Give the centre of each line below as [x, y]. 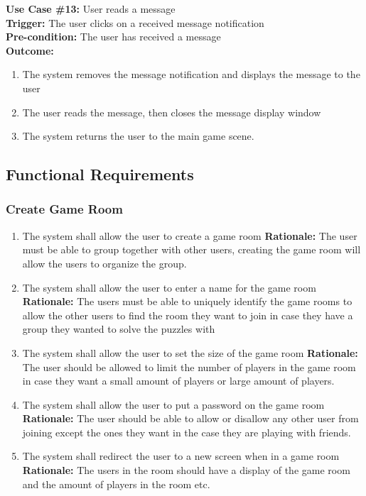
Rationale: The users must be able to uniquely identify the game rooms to [187, 301]
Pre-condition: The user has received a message [113, 37]
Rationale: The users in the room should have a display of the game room [186, 470]
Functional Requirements [100, 174]
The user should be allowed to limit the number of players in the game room [189, 367]
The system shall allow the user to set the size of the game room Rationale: [190, 352]
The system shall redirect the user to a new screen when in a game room [181, 456]
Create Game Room [64, 209]
